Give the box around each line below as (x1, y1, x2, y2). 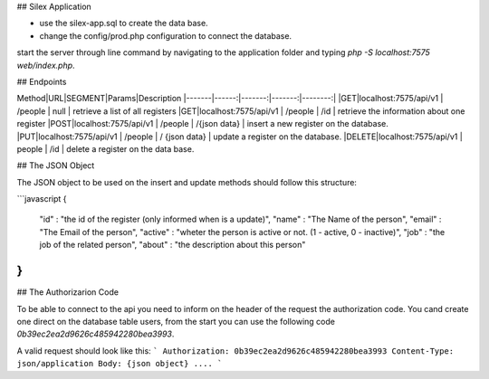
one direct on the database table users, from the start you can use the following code (16, 316, 335, 327)
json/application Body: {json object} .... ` (16, 358, 223, 369)
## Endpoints (16, 76, 67, 87)
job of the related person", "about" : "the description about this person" (39, 240, 306, 251)
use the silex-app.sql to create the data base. (39, 18, 208, 29)
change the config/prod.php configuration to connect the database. (39, 30, 292, 41)
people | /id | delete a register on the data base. (16, 143, 195, 154)
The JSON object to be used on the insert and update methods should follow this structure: (16, 176, 358, 187)
